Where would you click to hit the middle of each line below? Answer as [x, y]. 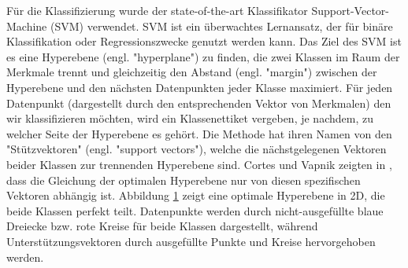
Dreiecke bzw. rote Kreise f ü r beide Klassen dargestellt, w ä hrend [162, 226]
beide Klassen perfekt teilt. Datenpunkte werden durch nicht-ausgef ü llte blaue [195, 210]
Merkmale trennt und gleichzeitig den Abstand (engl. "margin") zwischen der [192, 72]
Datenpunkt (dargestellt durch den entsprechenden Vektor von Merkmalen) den [199, 103]
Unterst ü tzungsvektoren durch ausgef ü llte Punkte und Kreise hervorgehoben [191, 241]
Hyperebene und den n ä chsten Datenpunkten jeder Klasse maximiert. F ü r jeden [200, 87]
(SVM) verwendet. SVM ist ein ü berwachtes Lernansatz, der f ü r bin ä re [221, 26]
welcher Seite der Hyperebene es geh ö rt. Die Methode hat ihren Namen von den [199, 133]
